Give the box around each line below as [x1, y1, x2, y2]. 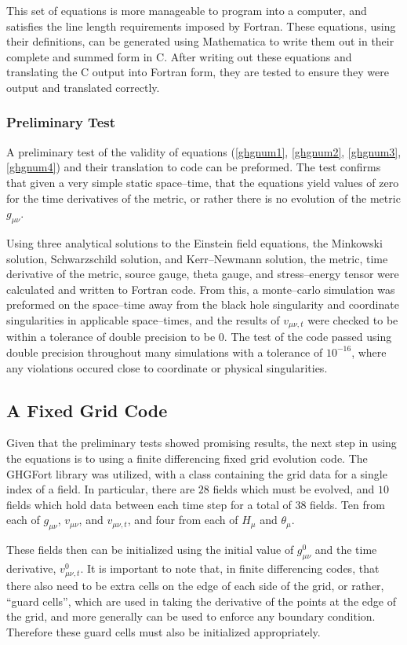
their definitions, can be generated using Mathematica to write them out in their [6, 33, 394, 49]
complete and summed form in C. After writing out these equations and [6, 48, 352, 64]
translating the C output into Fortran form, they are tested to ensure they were [6, 64, 389, 80]
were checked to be [307, 311, 398, 328]
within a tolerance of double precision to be [6, 328, 216, 345]
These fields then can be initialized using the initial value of [6, 541, 294, 558]
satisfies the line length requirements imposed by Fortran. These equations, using [6, 17, 396, 34]
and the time [314, 541, 377, 558]
